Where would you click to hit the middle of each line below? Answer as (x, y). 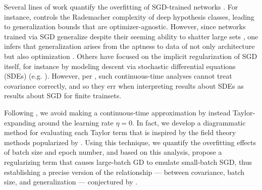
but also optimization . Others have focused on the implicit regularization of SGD (131, 56)
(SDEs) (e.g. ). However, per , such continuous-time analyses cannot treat (118, 76)
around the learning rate (76, 122)
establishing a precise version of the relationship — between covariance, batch (124, 172)
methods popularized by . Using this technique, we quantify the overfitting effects (130, 142)
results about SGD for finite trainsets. (63, 96)
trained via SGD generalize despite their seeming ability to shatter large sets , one (131, 36)
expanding (20, 122)
